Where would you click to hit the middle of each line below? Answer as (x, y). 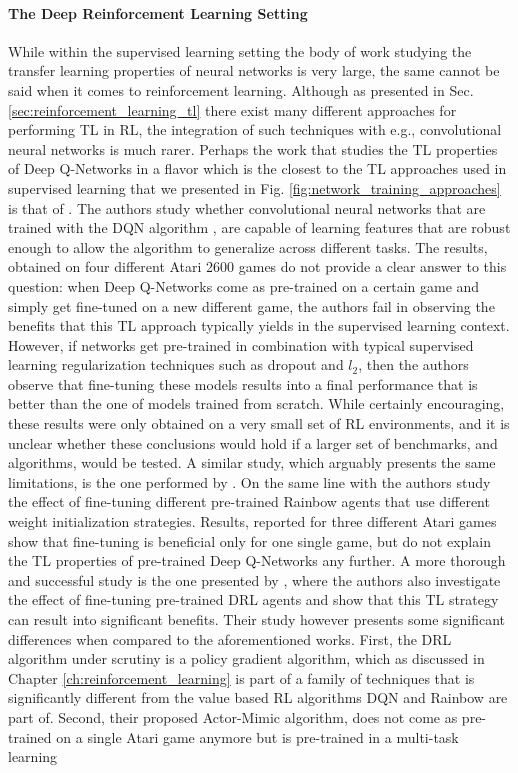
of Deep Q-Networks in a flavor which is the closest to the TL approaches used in (257, 168)
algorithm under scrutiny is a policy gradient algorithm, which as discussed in (246, 658)
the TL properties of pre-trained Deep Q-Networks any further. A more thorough (257, 560)
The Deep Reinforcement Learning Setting (158, 12)
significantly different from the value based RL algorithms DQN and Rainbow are (258, 697)
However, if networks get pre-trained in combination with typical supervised (241, 344)
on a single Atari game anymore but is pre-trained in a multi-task (257, 736)
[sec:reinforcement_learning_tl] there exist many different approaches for (232, 109)
